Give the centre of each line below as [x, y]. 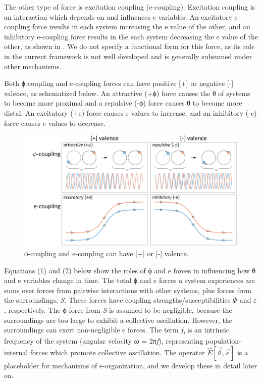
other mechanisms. [33, 66]
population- [223, 341]
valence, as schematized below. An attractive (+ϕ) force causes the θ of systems [127, 93]
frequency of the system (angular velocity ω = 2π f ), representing [104, 341]
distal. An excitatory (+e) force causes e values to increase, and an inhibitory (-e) [130, 112]
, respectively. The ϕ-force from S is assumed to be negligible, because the [118, 309]
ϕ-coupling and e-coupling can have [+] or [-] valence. [107, 253]
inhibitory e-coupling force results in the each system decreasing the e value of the [131, 36]
